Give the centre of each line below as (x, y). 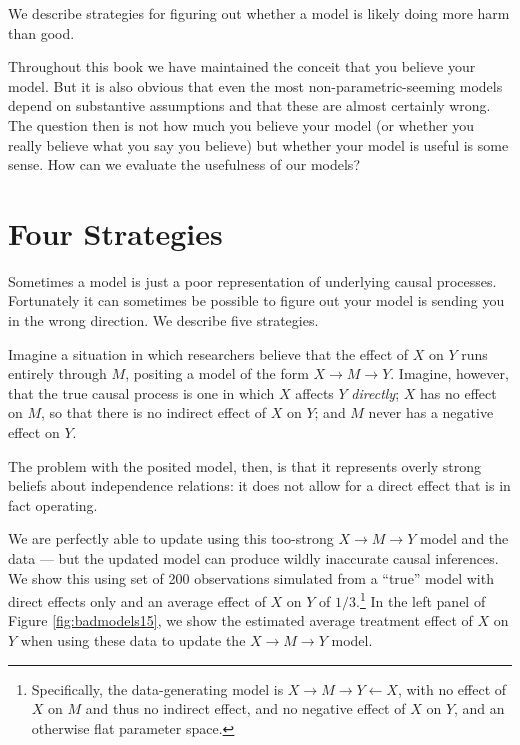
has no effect (458, 392)
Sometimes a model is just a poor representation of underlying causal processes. (252, 280)
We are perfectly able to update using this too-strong (171, 538)
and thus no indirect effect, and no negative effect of (245, 708)
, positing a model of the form (217, 373)
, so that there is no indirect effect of (154, 412)
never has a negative (431, 412)
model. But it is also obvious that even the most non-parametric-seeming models (255, 85)
